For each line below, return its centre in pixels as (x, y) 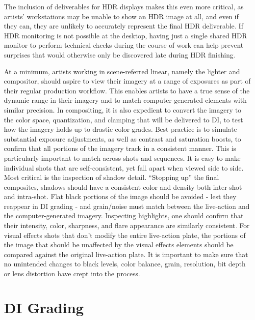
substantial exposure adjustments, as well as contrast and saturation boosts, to (123, 138)
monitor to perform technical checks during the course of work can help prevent (124, 45)
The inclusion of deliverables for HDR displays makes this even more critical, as (124, 6)
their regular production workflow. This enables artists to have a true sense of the (127, 90)
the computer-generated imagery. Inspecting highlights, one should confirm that (124, 216)
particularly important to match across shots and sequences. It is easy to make (122, 158)
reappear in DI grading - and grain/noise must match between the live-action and (127, 206)
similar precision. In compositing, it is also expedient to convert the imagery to (123, 109)
